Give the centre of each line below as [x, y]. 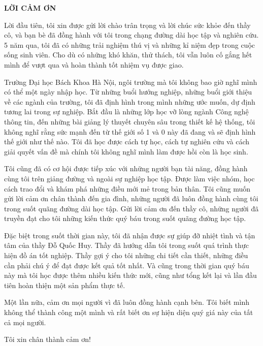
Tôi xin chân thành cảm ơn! [47, 339]
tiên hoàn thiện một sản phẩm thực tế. [65, 285]
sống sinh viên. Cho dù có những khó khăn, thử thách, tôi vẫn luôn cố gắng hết [128, 55]
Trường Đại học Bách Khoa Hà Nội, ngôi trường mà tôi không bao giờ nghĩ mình [131, 82]
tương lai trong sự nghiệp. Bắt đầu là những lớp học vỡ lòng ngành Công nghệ [126, 112]
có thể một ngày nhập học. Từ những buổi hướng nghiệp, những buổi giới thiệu [128, 92]
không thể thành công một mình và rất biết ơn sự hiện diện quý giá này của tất [129, 312]
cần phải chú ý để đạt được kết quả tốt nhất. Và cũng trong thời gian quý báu [127, 265]
